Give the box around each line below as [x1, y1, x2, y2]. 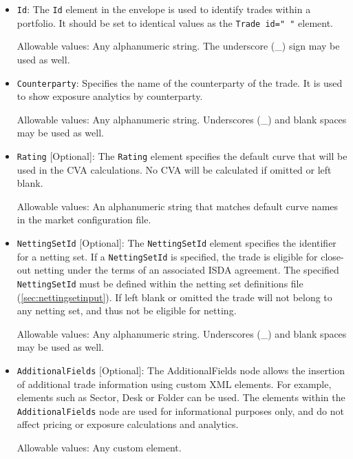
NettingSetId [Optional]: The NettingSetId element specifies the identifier [17, 235, 336, 249]
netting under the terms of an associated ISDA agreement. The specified [34, 263, 339, 277]
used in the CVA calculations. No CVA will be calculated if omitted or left [17, 162, 332, 176]
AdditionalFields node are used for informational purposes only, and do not [17, 403, 344, 418]
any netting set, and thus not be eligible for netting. [17, 303, 237, 318]
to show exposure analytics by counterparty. [17, 89, 203, 103]
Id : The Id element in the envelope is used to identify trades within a [17, 2, 311, 16]
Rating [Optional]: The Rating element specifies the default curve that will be [17, 148, 347, 163]
